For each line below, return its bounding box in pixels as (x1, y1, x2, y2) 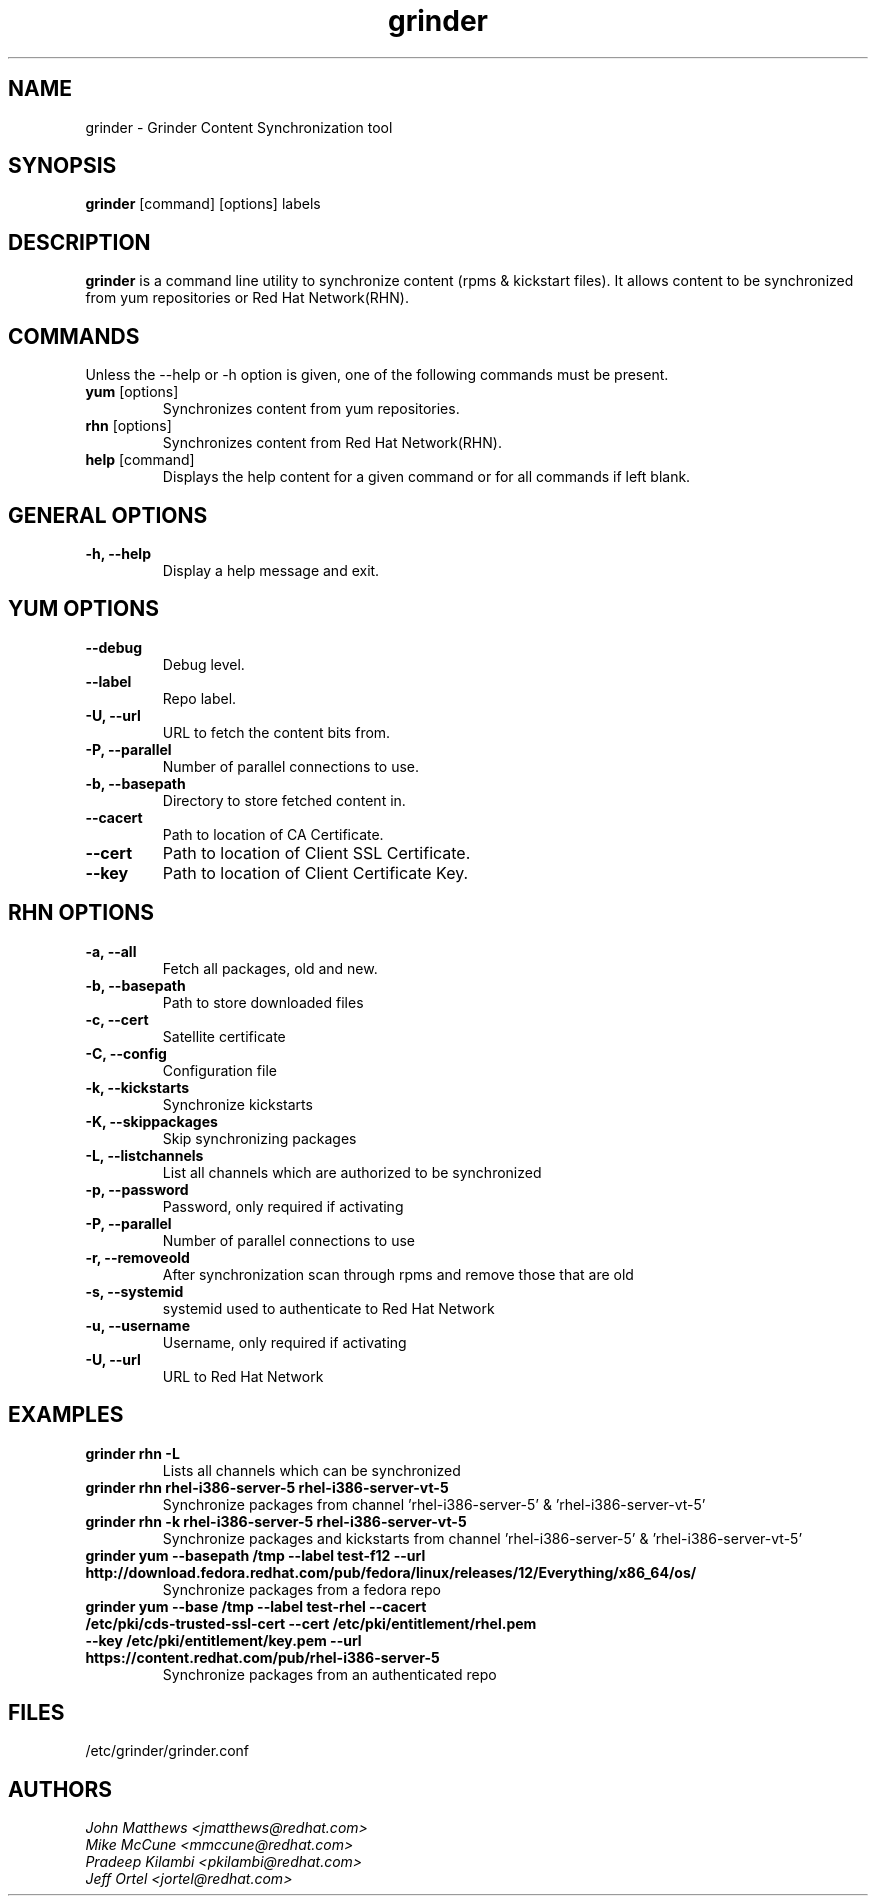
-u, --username (85, 1316, 190, 1334)
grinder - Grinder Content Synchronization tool (85, 118, 393, 136)
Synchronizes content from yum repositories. (162, 400, 460, 418)
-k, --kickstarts (85, 1078, 189, 1096)
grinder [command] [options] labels (85, 195, 321, 213)
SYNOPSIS (8, 153, 117, 179)
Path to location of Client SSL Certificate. (162, 842, 471, 863)
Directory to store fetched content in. (162, 791, 406, 809)
